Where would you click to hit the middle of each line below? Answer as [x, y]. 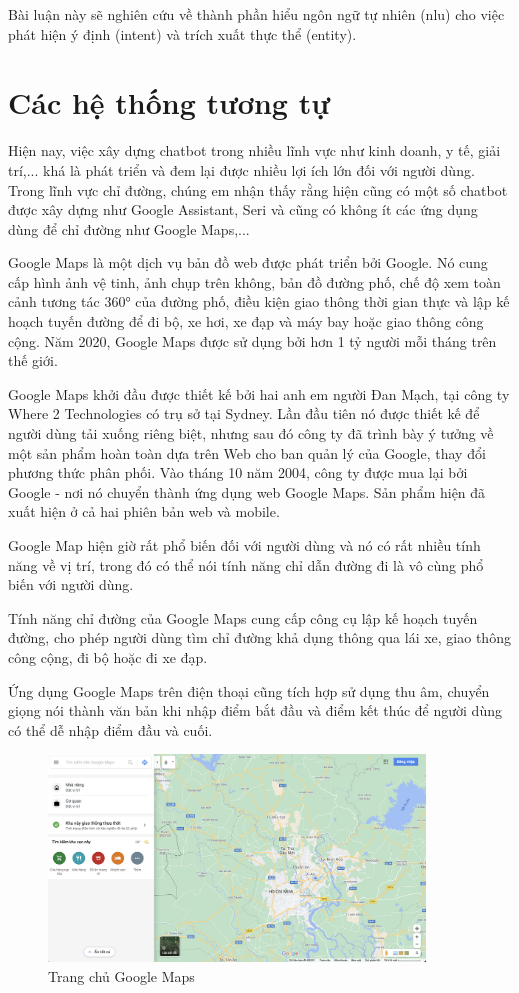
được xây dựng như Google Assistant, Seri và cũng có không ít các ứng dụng [243, 209]
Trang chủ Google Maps [121, 975]
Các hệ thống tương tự [169, 102]
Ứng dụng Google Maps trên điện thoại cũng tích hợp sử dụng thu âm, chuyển [249, 690]
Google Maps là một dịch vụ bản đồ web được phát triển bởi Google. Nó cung [248, 262]
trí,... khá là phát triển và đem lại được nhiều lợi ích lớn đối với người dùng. [241, 169]
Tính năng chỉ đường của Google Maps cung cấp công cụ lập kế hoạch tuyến [243, 617]
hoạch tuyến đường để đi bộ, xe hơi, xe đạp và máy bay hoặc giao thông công [246, 321]
